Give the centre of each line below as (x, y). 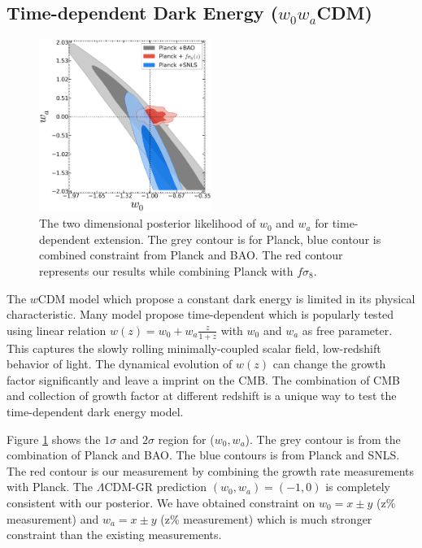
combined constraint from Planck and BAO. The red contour (191, 255)
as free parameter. (347, 330)
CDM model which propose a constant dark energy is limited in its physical (226, 298)
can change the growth (329, 364)
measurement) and (53, 518)
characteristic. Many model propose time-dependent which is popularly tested (200, 314)
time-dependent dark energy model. (95, 411)
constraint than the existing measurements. (114, 535)
